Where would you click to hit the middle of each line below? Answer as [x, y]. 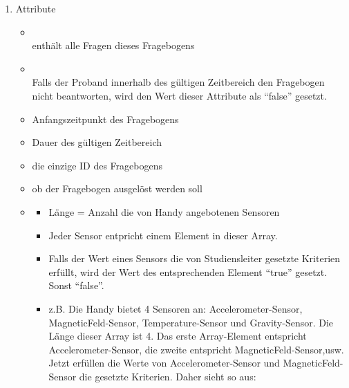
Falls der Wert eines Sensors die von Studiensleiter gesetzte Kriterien [195, 258]
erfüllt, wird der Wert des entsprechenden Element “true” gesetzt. [188, 271]
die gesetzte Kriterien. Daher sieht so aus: [168, 376]
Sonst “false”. [76, 285]
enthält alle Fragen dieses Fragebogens [113, 45]
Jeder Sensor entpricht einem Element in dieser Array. [163, 235]
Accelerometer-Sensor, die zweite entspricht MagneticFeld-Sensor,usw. [196, 349]
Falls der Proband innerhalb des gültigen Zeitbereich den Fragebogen [178, 82]
